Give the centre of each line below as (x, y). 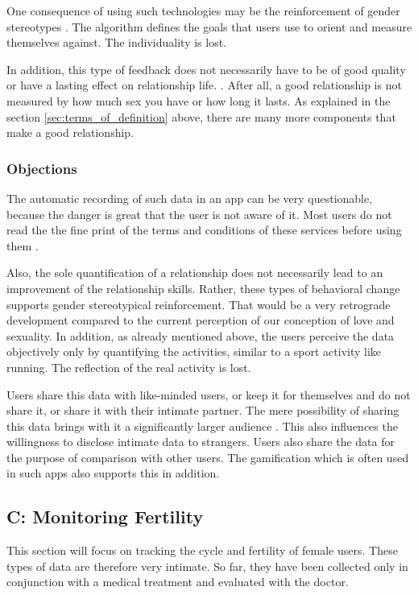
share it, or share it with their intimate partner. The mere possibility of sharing (203, 410)
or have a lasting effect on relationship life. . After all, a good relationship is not (204, 85)
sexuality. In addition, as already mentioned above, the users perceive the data (201, 335)
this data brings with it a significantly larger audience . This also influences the (202, 426)
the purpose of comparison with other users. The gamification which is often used (208, 457)
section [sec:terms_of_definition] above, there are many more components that (201, 116)
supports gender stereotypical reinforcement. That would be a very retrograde (199, 304)
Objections (42, 168)
